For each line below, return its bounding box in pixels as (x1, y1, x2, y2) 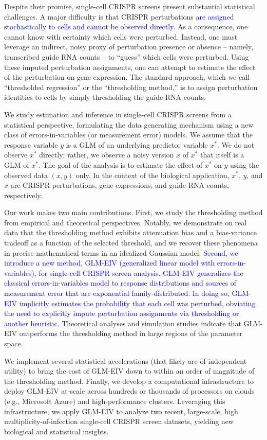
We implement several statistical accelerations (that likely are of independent (4, 355, 247, 366)
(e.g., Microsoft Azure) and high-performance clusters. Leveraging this (4, 395, 225, 406)
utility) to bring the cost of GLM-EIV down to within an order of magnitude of (4, 365, 255, 376)
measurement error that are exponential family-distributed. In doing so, (4, 288, 230, 298)
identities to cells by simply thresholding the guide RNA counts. (4, 92, 206, 102)
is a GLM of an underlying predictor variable (66, 139, 208, 150)
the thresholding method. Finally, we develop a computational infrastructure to (4, 375, 254, 386)
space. (4, 338, 23, 348)
